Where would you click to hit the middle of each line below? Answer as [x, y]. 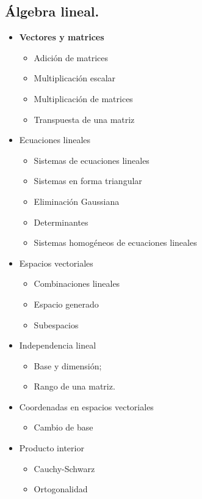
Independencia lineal [58, 345]
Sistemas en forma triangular [88, 181]
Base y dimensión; [68, 365]
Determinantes [61, 222]
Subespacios [56, 324]
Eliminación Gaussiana [77, 201]
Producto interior [52, 448]
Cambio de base [63, 427]
